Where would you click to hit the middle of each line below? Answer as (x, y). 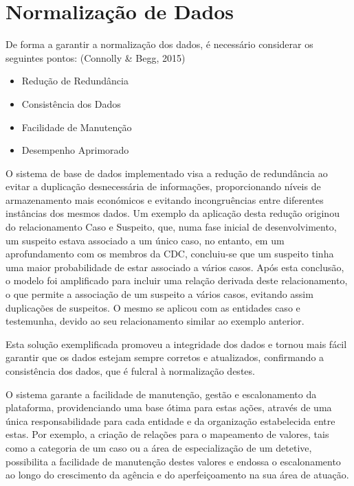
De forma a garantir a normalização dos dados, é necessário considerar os (159, 44)
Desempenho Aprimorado (75, 150)
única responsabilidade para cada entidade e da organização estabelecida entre (170, 420)
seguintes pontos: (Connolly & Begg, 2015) (96, 57)
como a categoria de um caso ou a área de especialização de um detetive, (159, 447)
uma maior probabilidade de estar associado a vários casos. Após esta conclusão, (175, 267)
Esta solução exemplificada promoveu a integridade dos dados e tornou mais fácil (176, 344)
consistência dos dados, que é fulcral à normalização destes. (130, 371)
